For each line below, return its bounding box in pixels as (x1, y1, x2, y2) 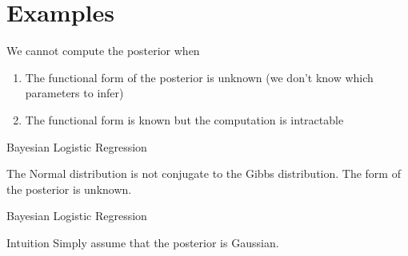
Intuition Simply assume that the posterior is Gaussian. (6, 234, 279, 250)
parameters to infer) (25, 85, 124, 101)
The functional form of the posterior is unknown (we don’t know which (25, 69, 374, 85)
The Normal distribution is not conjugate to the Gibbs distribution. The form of (6, 165, 401, 182)
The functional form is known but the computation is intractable (25, 111, 344, 128)
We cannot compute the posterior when (6, 42, 200, 59)
